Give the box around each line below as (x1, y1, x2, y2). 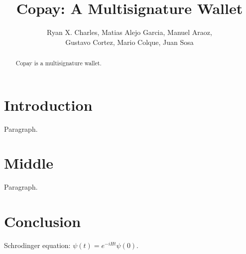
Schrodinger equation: (4, 240, 71, 251)
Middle (4, 153, 53, 173)
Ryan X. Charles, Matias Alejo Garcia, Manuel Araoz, (47, 27, 212, 37)
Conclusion (4, 211, 81, 232)
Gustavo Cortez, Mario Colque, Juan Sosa (65, 36, 194, 47)
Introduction (4, 94, 93, 115)
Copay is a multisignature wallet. (15, 59, 102, 67)
